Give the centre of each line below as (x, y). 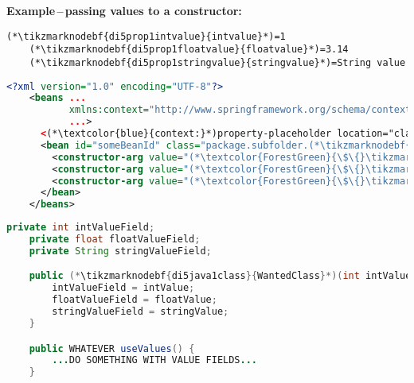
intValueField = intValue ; (123, 288)
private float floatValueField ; (115, 240)
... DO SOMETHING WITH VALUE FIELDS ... (155, 360)
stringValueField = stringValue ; (141, 312)
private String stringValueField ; (120, 251)
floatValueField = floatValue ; (135, 300)
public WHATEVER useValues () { (112, 348)
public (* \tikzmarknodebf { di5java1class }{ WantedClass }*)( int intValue (220, 276)
